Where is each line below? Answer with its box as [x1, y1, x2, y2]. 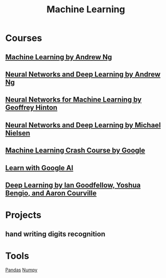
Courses [5, 32, 42, 44]
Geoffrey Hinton [5, 103, 58, 112]
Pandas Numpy [5, 267, 38, 273]
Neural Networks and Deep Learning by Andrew [5, 70, 161, 79]
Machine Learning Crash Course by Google [5, 146, 146, 155]
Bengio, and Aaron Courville [5, 189, 97, 197]
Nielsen [5, 129, 31, 137]
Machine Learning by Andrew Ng [5, 53, 112, 61]
